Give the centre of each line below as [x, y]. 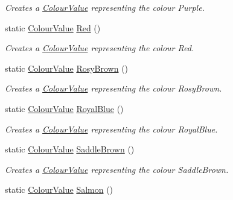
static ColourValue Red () [53, 27]
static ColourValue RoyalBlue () [64, 108]
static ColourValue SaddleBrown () [70, 149]
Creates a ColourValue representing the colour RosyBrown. [113, 88]
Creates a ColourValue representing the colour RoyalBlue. [111, 129]
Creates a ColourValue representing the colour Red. [100, 48]
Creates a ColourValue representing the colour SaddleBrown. [117, 169]
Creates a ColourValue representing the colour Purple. [105, 7]
